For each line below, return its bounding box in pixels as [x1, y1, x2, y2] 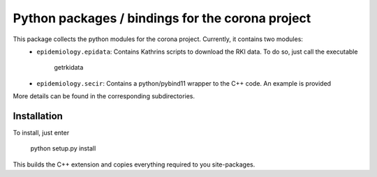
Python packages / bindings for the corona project [13, 10, 311, 26]
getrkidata [54, 63, 84, 72]
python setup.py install [30, 144, 96, 153]
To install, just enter [13, 129, 70, 137]
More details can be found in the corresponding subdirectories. [13, 92, 195, 100]
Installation [13, 110, 63, 122]
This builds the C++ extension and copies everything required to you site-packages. [13, 160, 256, 169]
